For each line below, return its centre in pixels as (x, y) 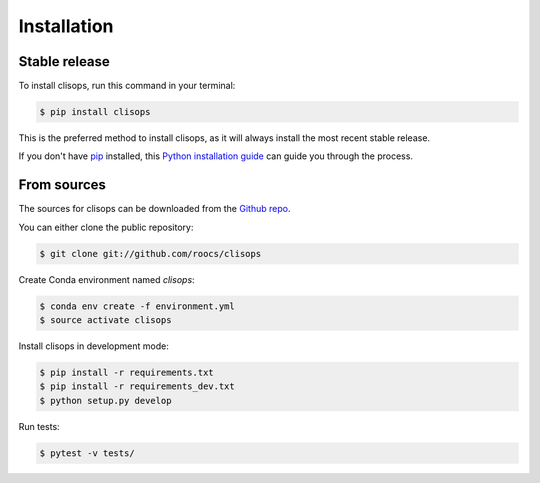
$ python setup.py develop (105, 400)
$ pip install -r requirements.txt (126, 373)
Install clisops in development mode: (93, 346)
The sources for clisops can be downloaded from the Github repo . (154, 209)
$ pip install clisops (95, 112)
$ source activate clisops (105, 320)
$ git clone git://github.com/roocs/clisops (150, 253)
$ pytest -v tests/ (87, 453)
